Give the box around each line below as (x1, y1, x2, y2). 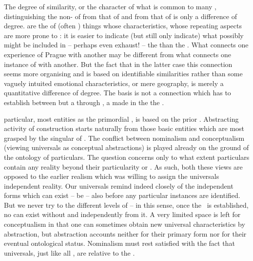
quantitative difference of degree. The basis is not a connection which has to (4, 87, 231, 98)
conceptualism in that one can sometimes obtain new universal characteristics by (4, 219, 245, 229)
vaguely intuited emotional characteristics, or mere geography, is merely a (4, 78, 224, 88)
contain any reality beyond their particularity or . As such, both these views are (4, 161, 243, 172)
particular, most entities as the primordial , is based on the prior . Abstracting (4, 113, 239, 124)
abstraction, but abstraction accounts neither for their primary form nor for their (4, 228, 247, 239)
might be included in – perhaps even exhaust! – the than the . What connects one (4, 40, 249, 50)
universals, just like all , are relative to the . (4, 247, 135, 258)
